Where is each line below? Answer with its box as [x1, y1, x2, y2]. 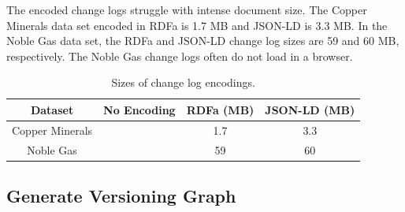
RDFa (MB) [186, 101, 255, 117]
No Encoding [103, 101, 176, 117]
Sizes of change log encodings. [111, 74, 255, 91]
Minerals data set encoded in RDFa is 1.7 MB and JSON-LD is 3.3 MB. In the [6, 17, 388, 33]
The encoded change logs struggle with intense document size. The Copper [6, 2, 367, 17]
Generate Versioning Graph [6, 184, 236, 208]
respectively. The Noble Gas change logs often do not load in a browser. [6, 47, 353, 64]
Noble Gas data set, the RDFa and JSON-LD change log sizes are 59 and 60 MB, [6, 32, 399, 49]
